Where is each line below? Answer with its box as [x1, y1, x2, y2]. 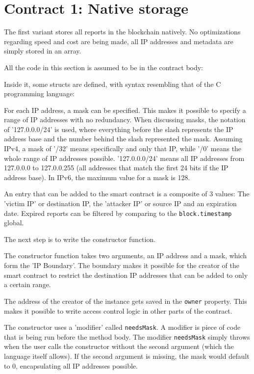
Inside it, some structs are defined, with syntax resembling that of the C [4, 79, 221, 89]
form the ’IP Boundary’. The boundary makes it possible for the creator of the [4, 260, 239, 270]
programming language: [4, 88, 75, 99]
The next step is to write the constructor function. [4, 234, 156, 244]
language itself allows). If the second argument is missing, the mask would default [4, 351, 250, 361]
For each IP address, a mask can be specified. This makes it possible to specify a [4, 105, 246, 115]
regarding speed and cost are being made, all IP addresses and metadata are [4, 36, 233, 46]
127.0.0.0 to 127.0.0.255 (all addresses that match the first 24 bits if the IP [4, 162, 229, 173]
